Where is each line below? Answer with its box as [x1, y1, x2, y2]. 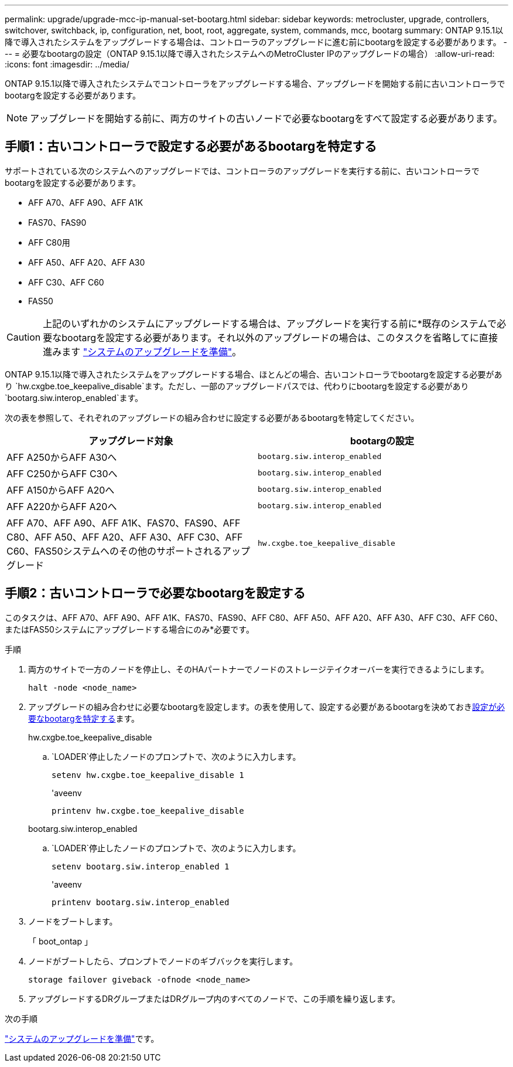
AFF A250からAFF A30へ [6, 451, 117, 463]
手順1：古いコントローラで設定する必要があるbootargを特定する [5, 139, 377, 154]
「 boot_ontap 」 [28, 936, 93, 946]
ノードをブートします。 [28, 916, 118, 926]
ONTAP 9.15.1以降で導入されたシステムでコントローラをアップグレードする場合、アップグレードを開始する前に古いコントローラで [5, 79, 505, 89]
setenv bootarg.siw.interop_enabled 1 [52, 861, 230, 871]
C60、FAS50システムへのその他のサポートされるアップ [6, 545, 251, 557]
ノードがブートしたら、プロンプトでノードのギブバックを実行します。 [28, 956, 298, 966]
